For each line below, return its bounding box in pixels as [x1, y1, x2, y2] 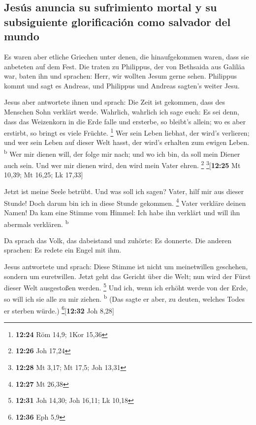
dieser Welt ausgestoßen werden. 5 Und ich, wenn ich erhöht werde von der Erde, [4, 281, 248, 292]
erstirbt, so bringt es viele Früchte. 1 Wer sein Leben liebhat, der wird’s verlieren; [4, 126, 250, 138]
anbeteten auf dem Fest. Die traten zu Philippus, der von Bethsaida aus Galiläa [4, 61, 245, 71]
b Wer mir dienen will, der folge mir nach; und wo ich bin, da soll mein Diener [4, 147, 240, 159]
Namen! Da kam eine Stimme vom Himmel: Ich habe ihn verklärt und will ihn [4, 207, 240, 217]
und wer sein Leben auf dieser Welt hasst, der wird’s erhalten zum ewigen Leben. [4, 137, 249, 147]
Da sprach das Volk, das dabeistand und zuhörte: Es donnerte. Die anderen [4, 235, 231, 245]
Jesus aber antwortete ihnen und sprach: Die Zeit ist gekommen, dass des [4, 97, 225, 107]
